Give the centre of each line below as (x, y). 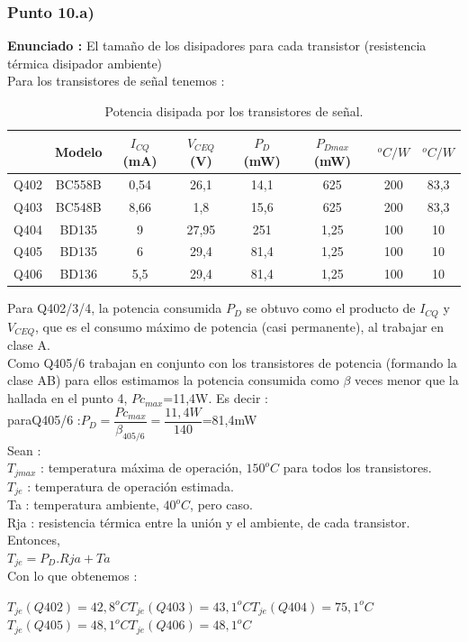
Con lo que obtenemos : (72, 576)
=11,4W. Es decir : (216, 398)
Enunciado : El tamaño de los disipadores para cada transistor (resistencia (217, 46)
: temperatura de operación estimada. (130, 486)
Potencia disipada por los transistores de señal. (234, 111)
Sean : (24, 449)
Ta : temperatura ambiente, (83, 504)
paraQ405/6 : (44, 420)
